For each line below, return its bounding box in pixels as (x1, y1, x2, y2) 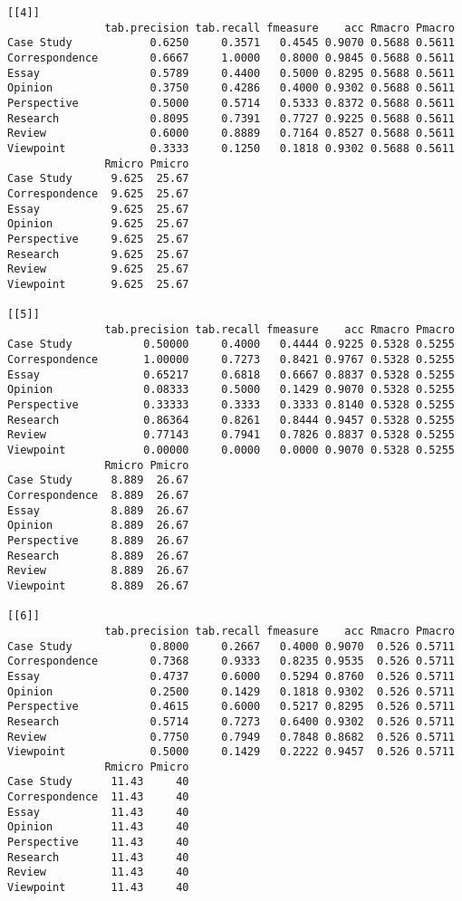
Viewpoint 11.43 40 (7, 881, 189, 895)
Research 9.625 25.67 (7, 247, 189, 261)
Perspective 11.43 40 (7, 836, 189, 849)
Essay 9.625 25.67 (7, 202, 189, 216)
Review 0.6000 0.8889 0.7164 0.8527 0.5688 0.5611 (7, 127, 455, 140)
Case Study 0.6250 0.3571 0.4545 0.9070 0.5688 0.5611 (7, 36, 455, 50)
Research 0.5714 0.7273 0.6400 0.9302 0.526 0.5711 (7, 714, 455, 728)
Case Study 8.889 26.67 (7, 474, 189, 487)
